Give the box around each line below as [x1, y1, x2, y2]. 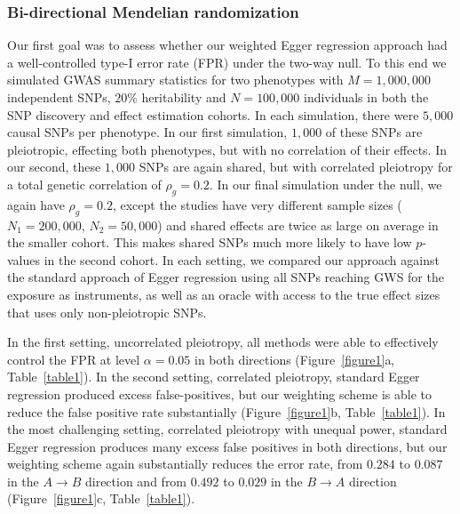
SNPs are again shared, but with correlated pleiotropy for [139, 157, 453, 176]
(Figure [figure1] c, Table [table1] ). [7, 489, 195, 508]
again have [7, 195, 65, 213]
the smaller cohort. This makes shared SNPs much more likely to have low [7, 233, 412, 252]
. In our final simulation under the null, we [209, 174, 442, 193]
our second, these [7, 157, 101, 176]
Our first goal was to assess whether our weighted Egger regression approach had [7, 36, 448, 54]
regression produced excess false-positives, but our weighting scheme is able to [7, 384, 432, 403]
